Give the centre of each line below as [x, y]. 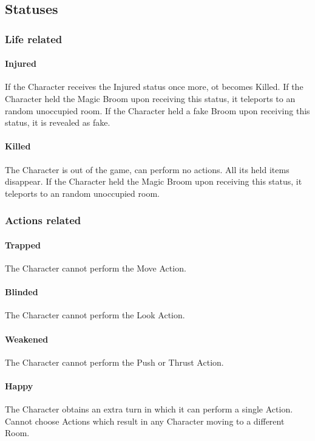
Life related [34, 39]
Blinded [22, 292]
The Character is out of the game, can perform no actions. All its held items [147, 169]
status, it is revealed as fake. [58, 122]
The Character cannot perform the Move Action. [96, 268]
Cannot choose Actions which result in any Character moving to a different [145, 421]
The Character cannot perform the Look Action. [95, 315]
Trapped [23, 244]
